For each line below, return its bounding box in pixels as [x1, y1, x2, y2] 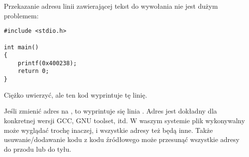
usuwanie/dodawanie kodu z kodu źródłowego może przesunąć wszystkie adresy [4, 134, 240, 144]
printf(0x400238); [17, 59, 77, 67]
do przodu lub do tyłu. [4, 143, 71, 154]
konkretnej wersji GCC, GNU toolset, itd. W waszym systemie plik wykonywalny [4, 115, 245, 125]
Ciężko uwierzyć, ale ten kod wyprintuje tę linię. [4, 89, 147, 100]
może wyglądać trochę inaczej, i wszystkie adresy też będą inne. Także [4, 125, 213, 135]
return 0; [17, 68, 49, 75]
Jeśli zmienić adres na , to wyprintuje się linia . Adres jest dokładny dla [4, 106, 217, 116]
